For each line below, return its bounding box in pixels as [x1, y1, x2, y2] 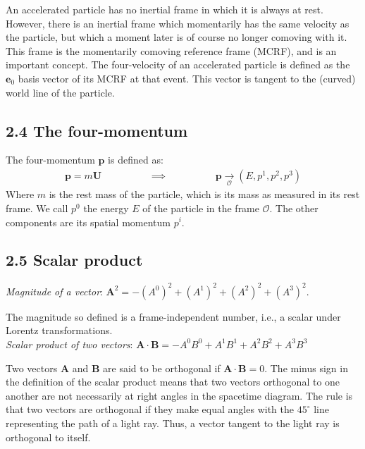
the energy [83, 200, 129, 215]
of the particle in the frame [142, 200, 260, 215]
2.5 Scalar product [6, 249, 143, 271]
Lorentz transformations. [6, 323, 113, 338]
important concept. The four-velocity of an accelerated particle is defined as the [6, 57, 350, 72]
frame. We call [6, 200, 68, 215]
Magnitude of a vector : [6, 283, 103, 298]
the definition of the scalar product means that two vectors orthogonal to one [6, 374, 340, 389]
